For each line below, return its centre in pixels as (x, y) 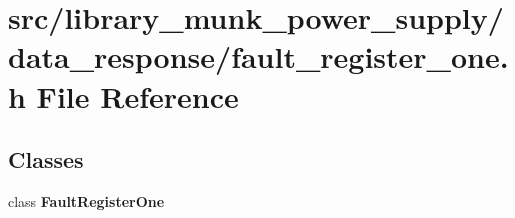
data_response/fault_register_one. (258, 56)
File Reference (137, 95)
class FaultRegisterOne (86, 200)
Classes (46, 159)
